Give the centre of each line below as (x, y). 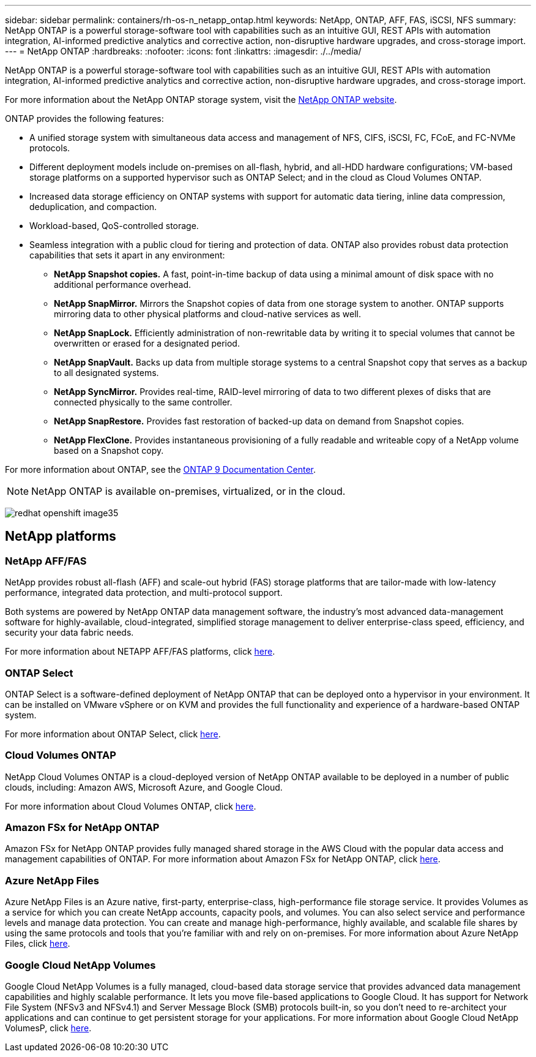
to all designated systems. (106, 373)
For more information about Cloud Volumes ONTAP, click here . (131, 806)
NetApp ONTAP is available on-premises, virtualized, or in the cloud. (188, 491)
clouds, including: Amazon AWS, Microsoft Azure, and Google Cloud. (144, 787)
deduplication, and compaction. (93, 207)
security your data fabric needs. (69, 633)
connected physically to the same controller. (143, 402)
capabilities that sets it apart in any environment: (127, 255)
